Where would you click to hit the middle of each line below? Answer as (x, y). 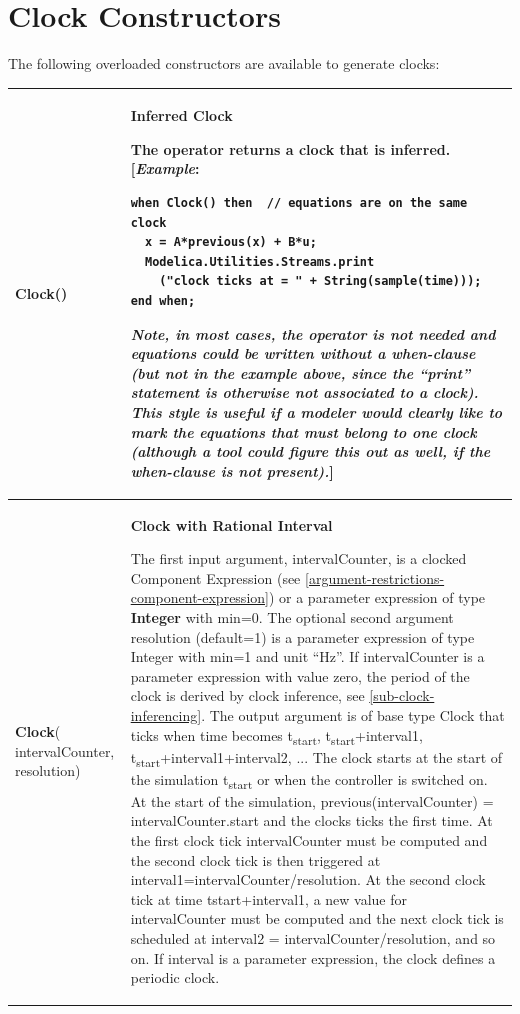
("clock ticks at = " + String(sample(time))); (320, 281)
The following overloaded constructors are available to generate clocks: (224, 63)
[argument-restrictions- (375, 577)
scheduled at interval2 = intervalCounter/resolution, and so (313, 938)
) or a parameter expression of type (377, 597)
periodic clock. (175, 977)
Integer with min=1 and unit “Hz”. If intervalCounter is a (307, 656)
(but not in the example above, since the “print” (300, 372)
